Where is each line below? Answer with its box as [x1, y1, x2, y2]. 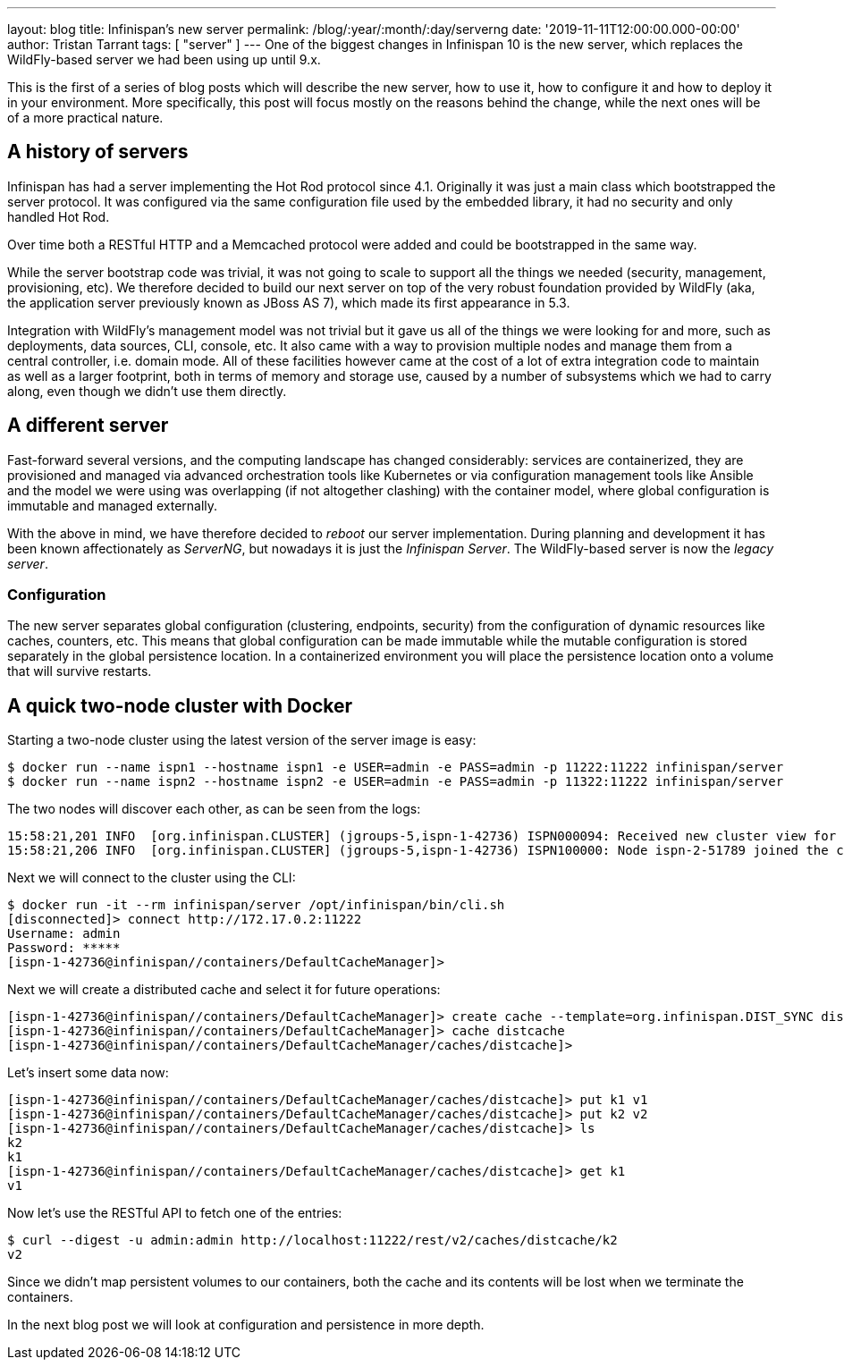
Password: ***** [7, 941, 121, 956]
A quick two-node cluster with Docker [7, 694, 353, 717]
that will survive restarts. [7, 663, 152, 679]
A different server [7, 414, 169, 437]
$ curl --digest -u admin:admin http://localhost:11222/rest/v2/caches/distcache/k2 [7, 1233, 618, 1248]
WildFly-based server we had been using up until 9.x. [7, 52, 321, 67]
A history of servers [7, 140, 189, 164]
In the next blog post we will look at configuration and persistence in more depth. [7, 1317, 485, 1333]
